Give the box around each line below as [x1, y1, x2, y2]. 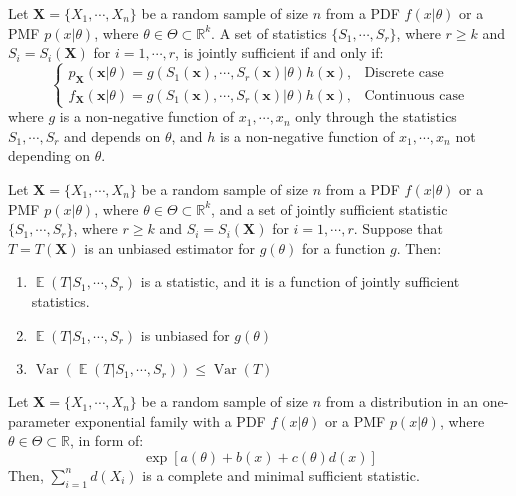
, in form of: [69, 430, 144, 451]
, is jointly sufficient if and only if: [175, 42, 384, 63]
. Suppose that [353, 218, 443, 239]
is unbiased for [140, 324, 230, 345]
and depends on [64, 125, 161, 146]
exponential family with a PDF [74, 410, 266, 431]
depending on [8, 145, 91, 166]
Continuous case [364, 88, 465, 103]
